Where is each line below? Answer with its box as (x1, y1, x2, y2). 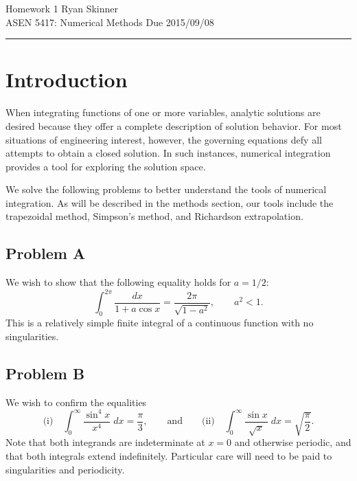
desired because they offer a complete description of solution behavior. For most (5, 118, 342, 133)
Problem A (5, 243, 86, 264)
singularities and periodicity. (5, 462, 125, 476)
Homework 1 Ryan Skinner (5, 1, 119, 15)
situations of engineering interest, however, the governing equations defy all (5, 132, 322, 146)
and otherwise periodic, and (234, 435, 352, 449)
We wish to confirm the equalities (5, 394, 147, 409)
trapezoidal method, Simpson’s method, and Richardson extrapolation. (5, 209, 303, 223)
